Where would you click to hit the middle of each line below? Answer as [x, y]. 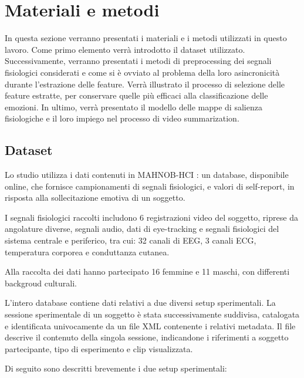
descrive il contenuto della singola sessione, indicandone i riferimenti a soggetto [147, 337]
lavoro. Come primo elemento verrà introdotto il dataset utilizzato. [125, 49]
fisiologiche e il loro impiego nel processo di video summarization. [122, 118]
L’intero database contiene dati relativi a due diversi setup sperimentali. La [140, 303]
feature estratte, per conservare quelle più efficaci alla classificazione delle [136, 95]
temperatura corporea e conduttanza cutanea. [87, 252]
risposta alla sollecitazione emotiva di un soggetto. [95, 198]
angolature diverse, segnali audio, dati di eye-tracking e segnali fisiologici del [142, 229]
